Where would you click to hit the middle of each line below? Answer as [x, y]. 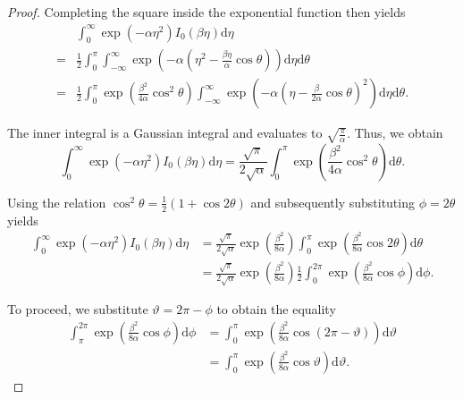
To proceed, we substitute [78, 309]
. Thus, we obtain [395, 133]
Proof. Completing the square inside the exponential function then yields [206, 12]
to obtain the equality [276, 309]
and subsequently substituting [333, 202]
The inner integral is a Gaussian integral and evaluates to [165, 133]
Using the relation [57, 202]
